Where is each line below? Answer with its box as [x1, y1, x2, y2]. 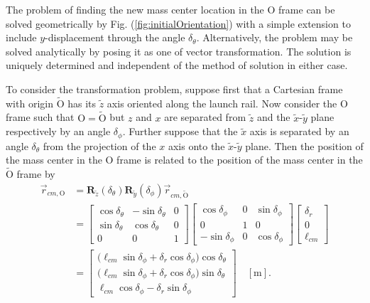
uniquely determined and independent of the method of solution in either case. [6, 58, 348, 73]
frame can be [278, 2, 335, 16]
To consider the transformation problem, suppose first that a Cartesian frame [6, 81, 343, 96]
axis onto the [168, 138, 225, 153]
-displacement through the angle [45, 30, 185, 45]
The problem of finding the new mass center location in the [6, 2, 264, 16]
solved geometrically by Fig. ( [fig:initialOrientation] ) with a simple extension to [6, 16, 351, 31]
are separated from [164, 110, 246, 124]
